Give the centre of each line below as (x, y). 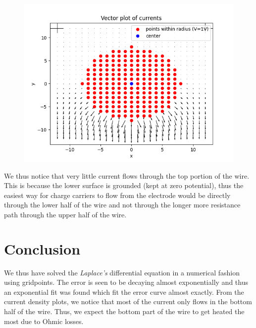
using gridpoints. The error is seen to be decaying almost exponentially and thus (126, 282)
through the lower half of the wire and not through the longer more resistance (122, 205)
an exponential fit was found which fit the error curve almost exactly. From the (124, 292)
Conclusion (42, 248)
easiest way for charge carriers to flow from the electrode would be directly (117, 195)
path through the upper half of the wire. (65, 214)
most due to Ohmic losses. (44, 321)
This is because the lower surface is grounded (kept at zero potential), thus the (124, 185)
